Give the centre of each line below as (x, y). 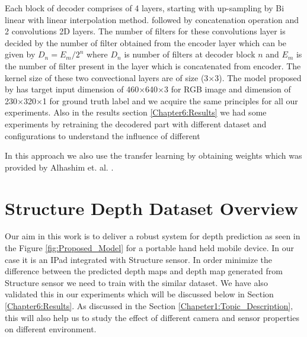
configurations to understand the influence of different (103, 135)
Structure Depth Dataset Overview (152, 208)
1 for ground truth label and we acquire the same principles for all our (170, 100)
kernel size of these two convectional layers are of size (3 (107, 77)
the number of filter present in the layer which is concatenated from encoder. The (153, 65)
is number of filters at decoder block (190, 54)
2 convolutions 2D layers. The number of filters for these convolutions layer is (145, 31)
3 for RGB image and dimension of (227, 89)
